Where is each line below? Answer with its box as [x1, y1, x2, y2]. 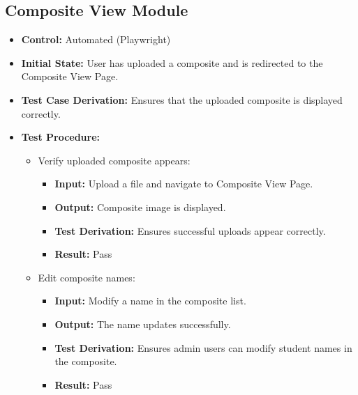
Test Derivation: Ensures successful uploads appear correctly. [54, 223, 326, 238]
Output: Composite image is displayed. [54, 199, 226, 214]
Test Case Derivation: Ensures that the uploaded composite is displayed [21, 92, 343, 107]
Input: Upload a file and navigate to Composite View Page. [54, 176, 313, 191]
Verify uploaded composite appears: [38, 153, 191, 167]
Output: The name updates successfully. [54, 316, 231, 331]
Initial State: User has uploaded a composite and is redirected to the [21, 55, 323, 70]
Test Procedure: [21, 130, 100, 144]
